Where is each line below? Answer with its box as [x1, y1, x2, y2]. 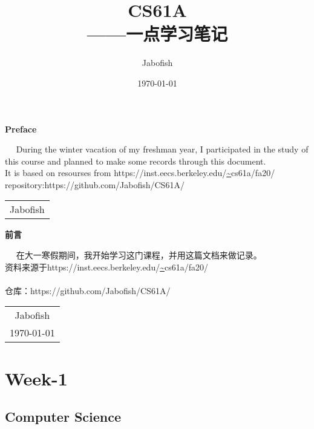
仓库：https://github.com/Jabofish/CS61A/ [5, 284, 171, 296]
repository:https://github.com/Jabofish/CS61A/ [5, 178, 185, 191]
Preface [5, 122, 37, 135]
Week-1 [5, 365, 68, 390]
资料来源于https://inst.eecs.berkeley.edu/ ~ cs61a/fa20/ [5, 260, 208, 273]
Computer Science [5, 407, 122, 426]
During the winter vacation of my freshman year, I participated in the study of [16, 143, 309, 156]
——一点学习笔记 [87, 21, 228, 46]
